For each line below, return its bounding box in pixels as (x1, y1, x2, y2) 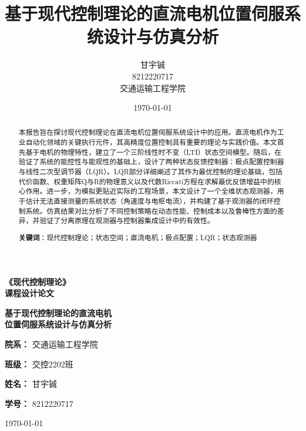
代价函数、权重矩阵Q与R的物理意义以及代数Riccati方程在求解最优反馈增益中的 (18, 176, 274, 186)
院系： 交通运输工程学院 (5, 337, 98, 350)
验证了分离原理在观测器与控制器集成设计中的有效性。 (39, 216, 214, 226)
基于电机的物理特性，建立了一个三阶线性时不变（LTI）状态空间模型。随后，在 (25, 147, 282, 157)
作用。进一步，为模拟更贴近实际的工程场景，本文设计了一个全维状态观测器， (25, 186, 277, 196)
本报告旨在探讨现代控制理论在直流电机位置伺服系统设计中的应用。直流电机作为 (18, 127, 277, 137)
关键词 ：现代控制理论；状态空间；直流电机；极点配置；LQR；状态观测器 (18, 232, 257, 243)
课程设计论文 (5, 287, 54, 299)
